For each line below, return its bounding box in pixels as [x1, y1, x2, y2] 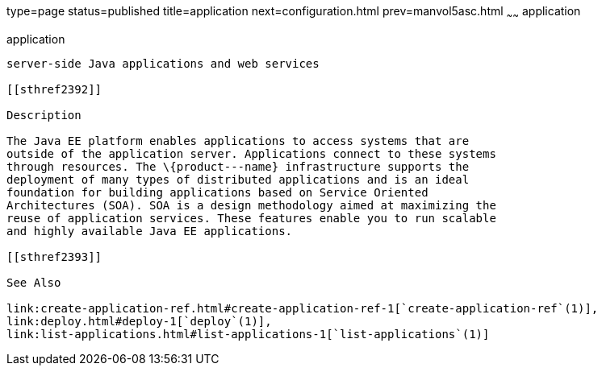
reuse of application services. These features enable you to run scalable [6, 211, 496, 225]
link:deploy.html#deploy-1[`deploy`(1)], [6, 314, 272, 328]
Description [6, 108, 82, 122]
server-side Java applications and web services [6, 56, 320, 70]
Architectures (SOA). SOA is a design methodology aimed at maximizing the [6, 198, 496, 212]
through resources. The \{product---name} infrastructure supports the [6, 159, 470, 173]
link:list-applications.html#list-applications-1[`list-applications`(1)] [6, 327, 490, 341]
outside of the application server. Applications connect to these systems [6, 147, 496, 160]
